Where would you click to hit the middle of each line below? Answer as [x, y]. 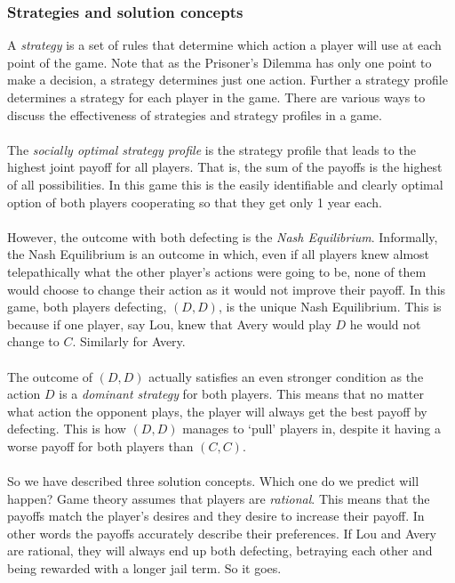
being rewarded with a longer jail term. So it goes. [144, 568]
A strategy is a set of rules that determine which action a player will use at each [224, 45]
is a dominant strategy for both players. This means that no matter [242, 394]
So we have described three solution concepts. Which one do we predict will [213, 481]
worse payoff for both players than [100, 445]
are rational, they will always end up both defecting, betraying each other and [220, 551]
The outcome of [50, 376]
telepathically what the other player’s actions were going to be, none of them [217, 271]
